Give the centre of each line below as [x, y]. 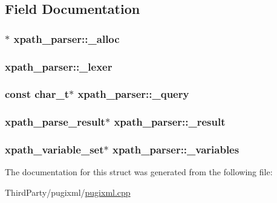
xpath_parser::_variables [176, 150]
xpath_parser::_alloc [67, 38]
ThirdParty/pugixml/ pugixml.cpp [68, 192]
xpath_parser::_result [170, 122]
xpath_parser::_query [133, 94]
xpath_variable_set [54, 150]
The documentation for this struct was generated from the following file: [139, 172]
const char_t [37, 94]
